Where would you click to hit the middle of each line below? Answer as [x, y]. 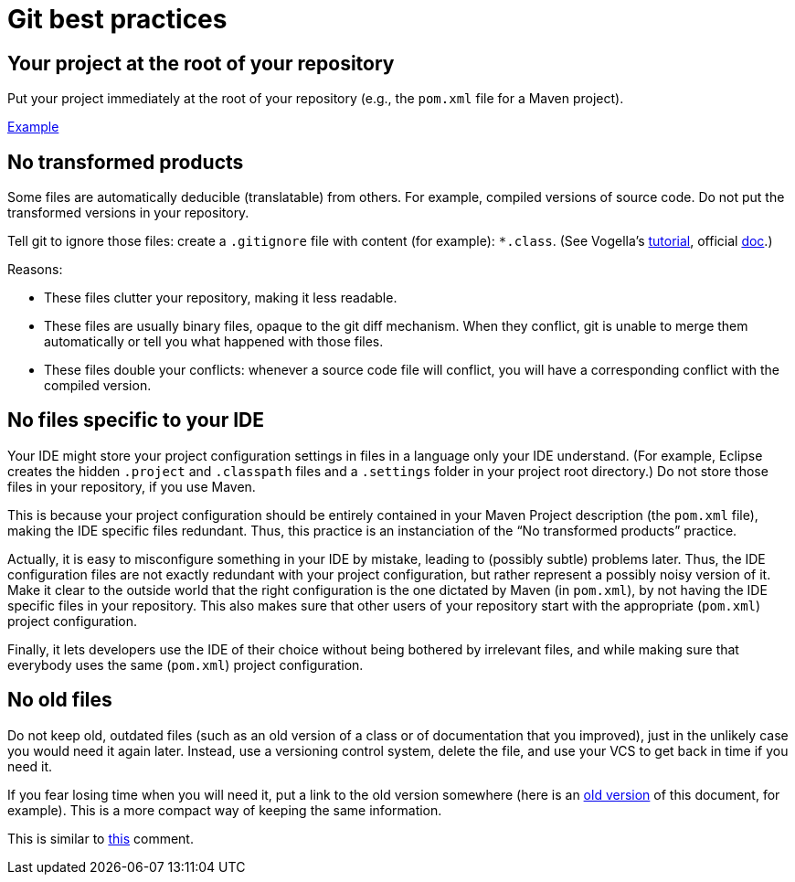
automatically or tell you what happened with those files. [214, 342]
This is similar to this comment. [101, 838]
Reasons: [35, 270]
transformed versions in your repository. [128, 213]
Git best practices [117, 19]
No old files [60, 700]
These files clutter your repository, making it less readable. [221, 298]
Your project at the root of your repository [201, 63]
